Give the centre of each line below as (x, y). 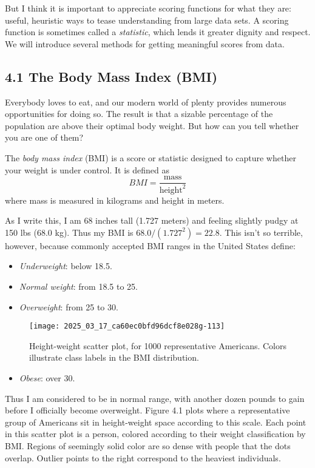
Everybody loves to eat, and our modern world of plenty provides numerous (146, 102)
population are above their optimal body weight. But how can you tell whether (152, 125)
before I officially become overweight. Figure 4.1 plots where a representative (147, 410)
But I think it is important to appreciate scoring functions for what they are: (148, 8)
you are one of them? (44, 137)
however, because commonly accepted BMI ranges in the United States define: (150, 245)
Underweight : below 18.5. (66, 266)
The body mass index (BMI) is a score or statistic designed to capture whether (151, 157)
